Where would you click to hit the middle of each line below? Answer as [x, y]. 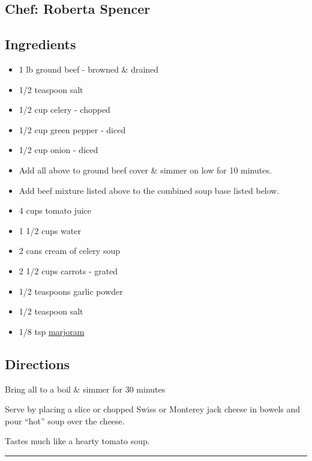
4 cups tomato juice [55, 210]
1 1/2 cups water [50, 230]
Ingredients [40, 44]
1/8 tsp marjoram [52, 331]
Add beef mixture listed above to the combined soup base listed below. [149, 190]
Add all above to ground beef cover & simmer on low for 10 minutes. [145, 170]
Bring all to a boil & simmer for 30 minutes [85, 389]
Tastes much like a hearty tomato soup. [77, 441]
